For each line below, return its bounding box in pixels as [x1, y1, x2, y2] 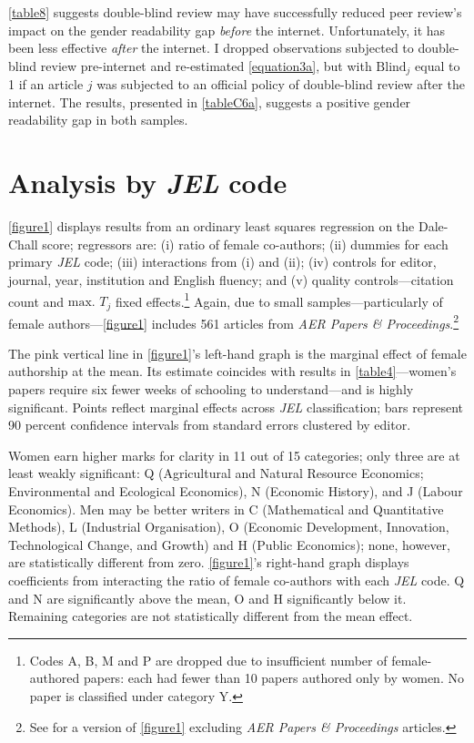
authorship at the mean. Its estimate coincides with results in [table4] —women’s [8, 361, 457, 381]
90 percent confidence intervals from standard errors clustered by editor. [8, 415, 411, 434]
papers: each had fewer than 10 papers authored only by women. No [83, 668, 464, 687]
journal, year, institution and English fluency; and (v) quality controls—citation [8, 270, 454, 289]
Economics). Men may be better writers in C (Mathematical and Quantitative [8, 499, 444, 518]
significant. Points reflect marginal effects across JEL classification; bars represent [8, 397, 463, 416]
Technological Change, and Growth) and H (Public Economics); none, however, [8, 534, 450, 554]
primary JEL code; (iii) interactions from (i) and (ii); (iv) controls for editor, [8, 252, 437, 271]
